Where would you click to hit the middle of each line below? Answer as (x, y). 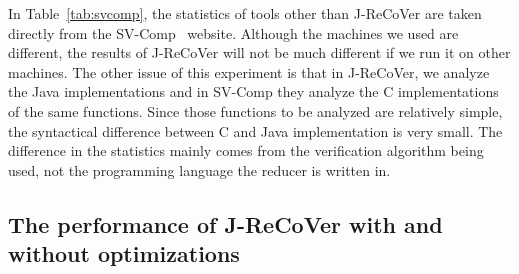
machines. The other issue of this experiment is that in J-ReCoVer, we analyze (249, 71)
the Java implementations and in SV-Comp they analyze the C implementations (253, 91)
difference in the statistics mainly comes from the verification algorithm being (246, 150)
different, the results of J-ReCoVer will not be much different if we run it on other (259, 52)
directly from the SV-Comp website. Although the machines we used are (233, 32)
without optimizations (124, 253)
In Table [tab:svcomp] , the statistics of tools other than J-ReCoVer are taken (245, 13)
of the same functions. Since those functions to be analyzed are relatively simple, (255, 110)
